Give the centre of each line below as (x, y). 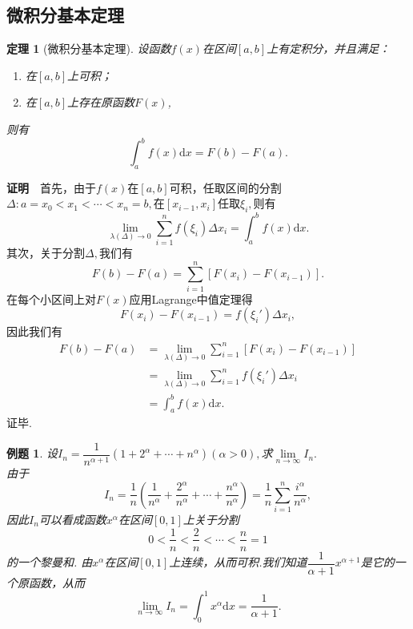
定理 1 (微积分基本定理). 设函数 (89, 48)
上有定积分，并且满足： (329, 48)
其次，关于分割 (46, 253)
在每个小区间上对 (51, 298)
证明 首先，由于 (51, 187)
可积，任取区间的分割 (225, 187)
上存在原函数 (101, 102)
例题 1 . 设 (32, 453)
